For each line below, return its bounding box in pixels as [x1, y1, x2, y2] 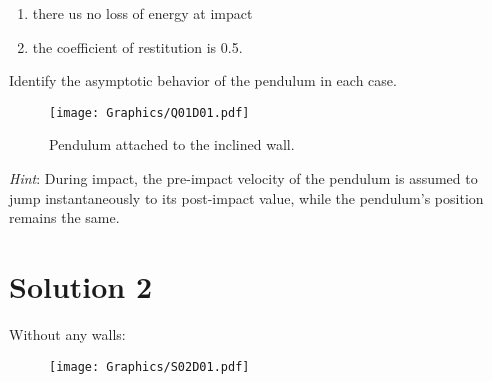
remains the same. [9, 207, 120, 228]
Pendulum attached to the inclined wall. [49, 134, 295, 155]
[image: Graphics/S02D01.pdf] [49, 359, 250, 374]
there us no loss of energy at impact [32, 3, 253, 23]
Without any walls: [9, 323, 126, 344]
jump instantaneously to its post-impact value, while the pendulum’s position [9, 187, 484, 208]
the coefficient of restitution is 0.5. [32, 36, 243, 57]
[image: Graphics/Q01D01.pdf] [49, 105, 250, 120]
